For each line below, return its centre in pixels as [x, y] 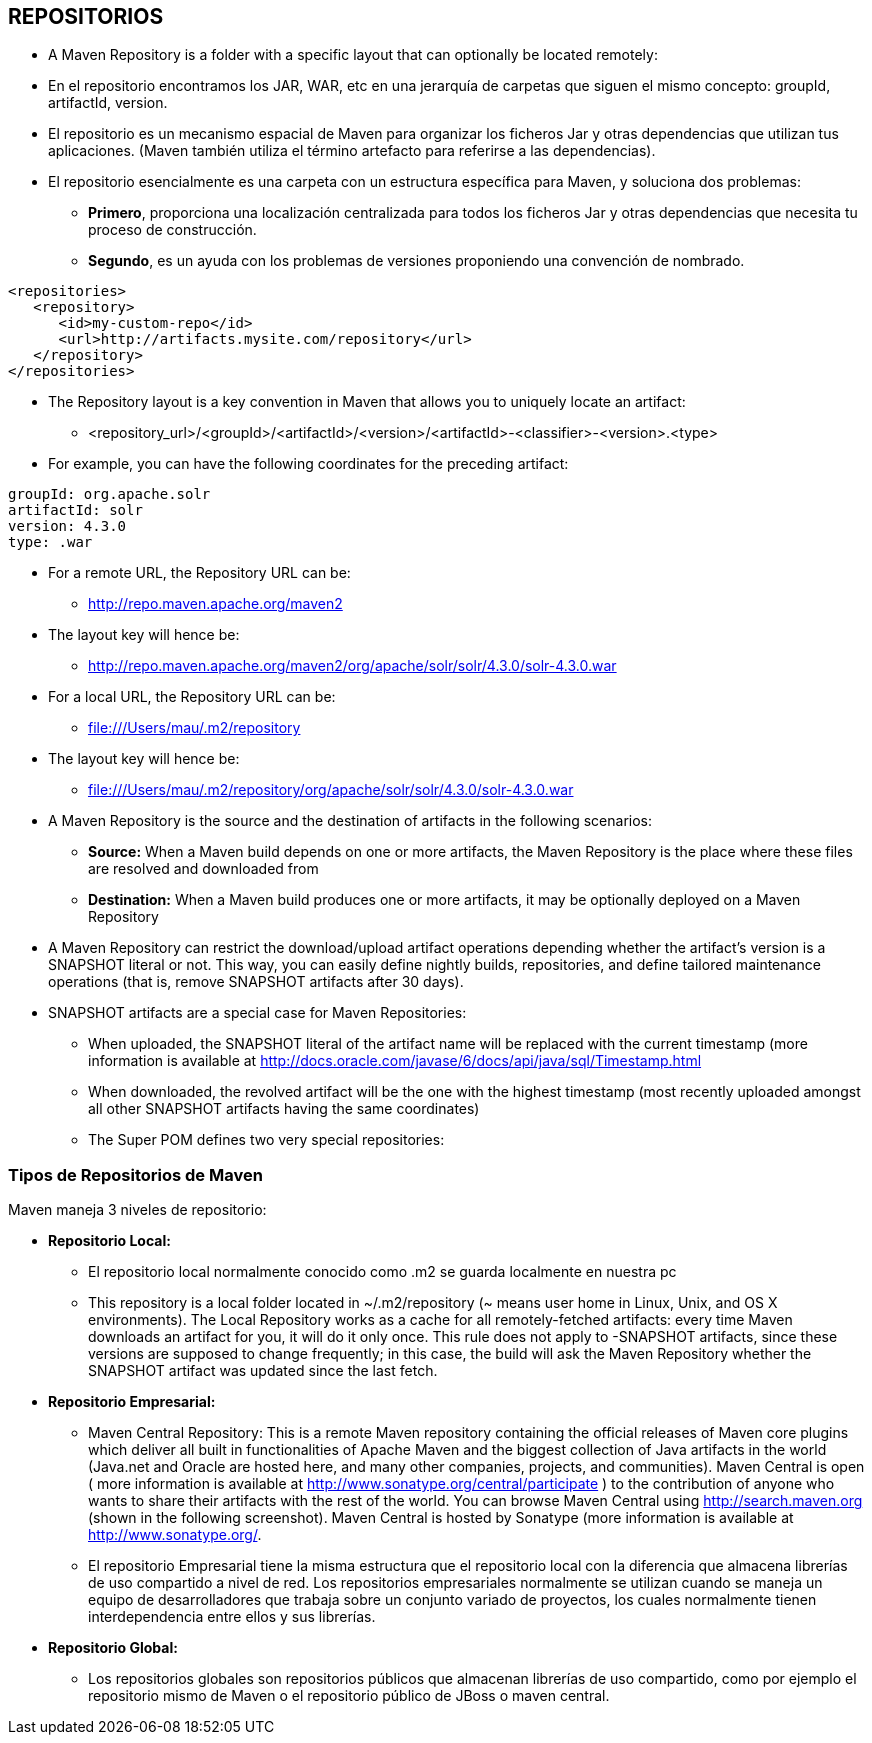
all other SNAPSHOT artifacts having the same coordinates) [284, 1109]
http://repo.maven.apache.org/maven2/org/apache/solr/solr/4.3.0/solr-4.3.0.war [352, 666]
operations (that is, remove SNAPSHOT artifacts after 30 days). [256, 982]
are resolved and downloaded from [203, 869]
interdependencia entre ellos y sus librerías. [232, 1617]
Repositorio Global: [113, 1648]
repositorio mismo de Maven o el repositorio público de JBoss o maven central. [349, 1696]
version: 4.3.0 [67, 526]
